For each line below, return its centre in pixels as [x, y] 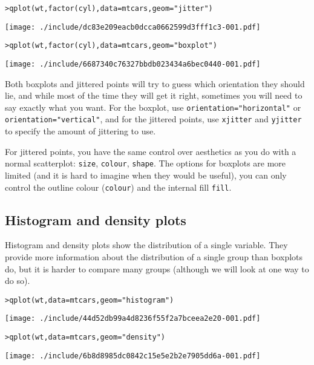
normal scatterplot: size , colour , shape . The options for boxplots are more [146, 163]
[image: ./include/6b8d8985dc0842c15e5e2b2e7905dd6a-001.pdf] [133, 356]
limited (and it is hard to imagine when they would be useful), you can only [146, 175]
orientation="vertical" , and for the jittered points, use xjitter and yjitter [153, 119]
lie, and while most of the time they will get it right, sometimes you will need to [154, 95]
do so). [18, 281]
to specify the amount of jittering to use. [80, 131]
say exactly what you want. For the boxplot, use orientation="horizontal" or [153, 107]
